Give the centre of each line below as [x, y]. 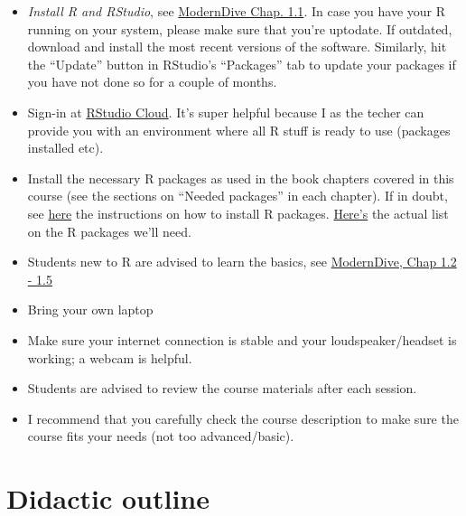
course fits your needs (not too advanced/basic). [161, 436]
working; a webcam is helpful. [110, 357]
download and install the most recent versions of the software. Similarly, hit [237, 47]
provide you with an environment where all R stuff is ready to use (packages [239, 130]
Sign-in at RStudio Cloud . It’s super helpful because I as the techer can [226, 112]
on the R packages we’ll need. [109, 231]
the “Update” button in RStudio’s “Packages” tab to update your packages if [242, 64]
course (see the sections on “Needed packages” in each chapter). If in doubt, [238, 196]
